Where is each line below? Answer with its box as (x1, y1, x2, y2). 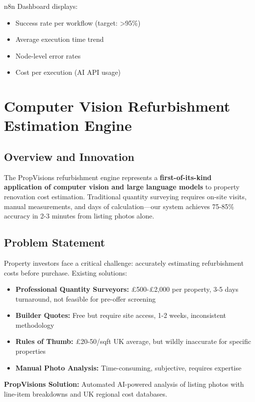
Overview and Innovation (4, 149, 134, 164)
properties (15, 346, 46, 356)
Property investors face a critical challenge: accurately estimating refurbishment (4, 257, 244, 268)
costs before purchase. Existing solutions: (4, 267, 127, 278)
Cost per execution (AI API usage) (15, 67, 121, 77)
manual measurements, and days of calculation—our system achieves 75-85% (4, 201, 234, 211)
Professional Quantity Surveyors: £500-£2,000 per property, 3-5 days (15, 284, 238, 294)
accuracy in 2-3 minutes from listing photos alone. (4, 211, 154, 221)
